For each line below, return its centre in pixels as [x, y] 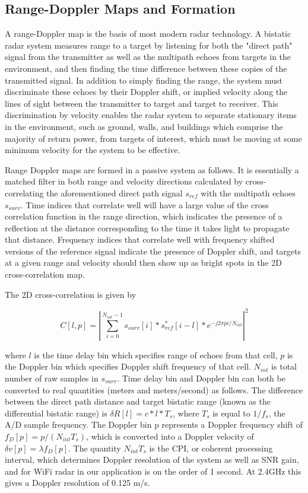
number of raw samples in [52, 378]
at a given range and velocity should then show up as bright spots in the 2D [143, 263]
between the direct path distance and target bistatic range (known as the [138, 401]
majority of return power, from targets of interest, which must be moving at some [153, 138]
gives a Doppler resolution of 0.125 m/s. [77, 483]
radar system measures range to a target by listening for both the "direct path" [149, 45]
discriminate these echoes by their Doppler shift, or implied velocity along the [146, 92]
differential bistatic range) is [56, 413]
